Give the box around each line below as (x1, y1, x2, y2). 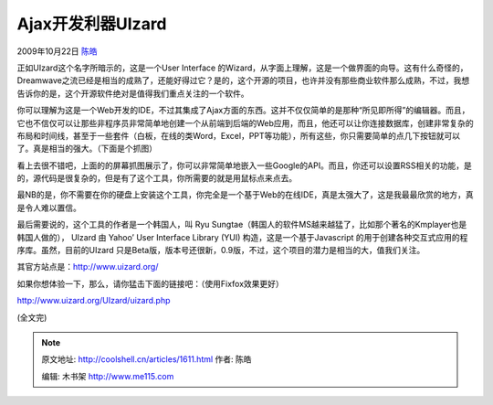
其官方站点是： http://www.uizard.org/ (16, 261, 159, 272)
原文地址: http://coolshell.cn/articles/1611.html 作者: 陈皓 (41, 354, 252, 365)
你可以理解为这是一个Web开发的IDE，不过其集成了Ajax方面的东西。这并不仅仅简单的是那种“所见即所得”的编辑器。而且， (16, 105, 470, 116)
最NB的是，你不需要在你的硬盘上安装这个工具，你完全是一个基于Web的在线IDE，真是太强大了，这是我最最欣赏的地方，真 (16, 189, 474, 200)
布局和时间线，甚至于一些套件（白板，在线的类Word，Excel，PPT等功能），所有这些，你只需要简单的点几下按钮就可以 (16, 130, 461, 141)
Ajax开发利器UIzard (16, 14, 168, 34)
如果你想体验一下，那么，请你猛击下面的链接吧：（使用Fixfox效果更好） (16, 278, 285, 289)
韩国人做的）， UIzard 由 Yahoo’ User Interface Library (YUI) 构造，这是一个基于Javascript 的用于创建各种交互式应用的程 (16, 231, 468, 242)
